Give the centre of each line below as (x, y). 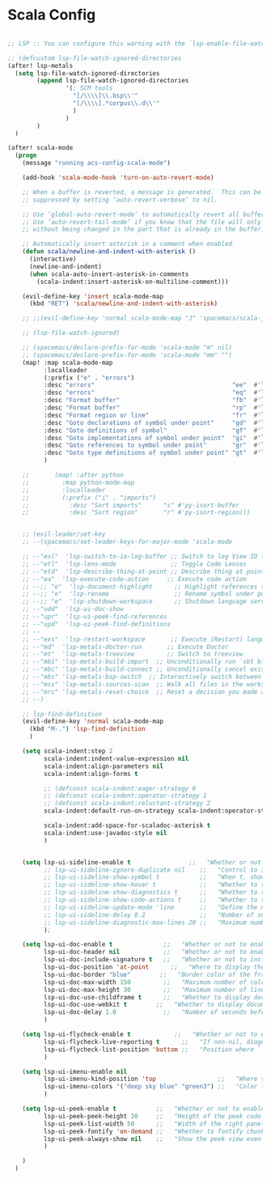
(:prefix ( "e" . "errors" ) (89, 378)
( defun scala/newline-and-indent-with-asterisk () (109, 252)
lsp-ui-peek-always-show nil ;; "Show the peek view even (152, 1139)
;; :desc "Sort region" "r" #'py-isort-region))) (136, 513)
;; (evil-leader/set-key (64, 534)
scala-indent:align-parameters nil (103, 766)
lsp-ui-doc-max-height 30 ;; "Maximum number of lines (156, 990)
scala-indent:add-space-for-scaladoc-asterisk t (127, 826)
